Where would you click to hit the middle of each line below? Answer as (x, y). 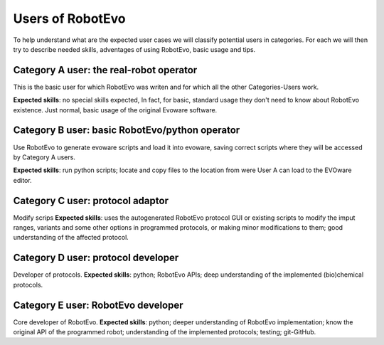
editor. (22, 180)
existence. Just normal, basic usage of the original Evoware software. (115, 110)
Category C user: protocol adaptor (91, 200)
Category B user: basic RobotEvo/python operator (127, 131)
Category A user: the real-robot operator (105, 70)
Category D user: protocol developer (96, 258)
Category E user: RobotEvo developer (98, 305)
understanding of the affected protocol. (71, 238)
